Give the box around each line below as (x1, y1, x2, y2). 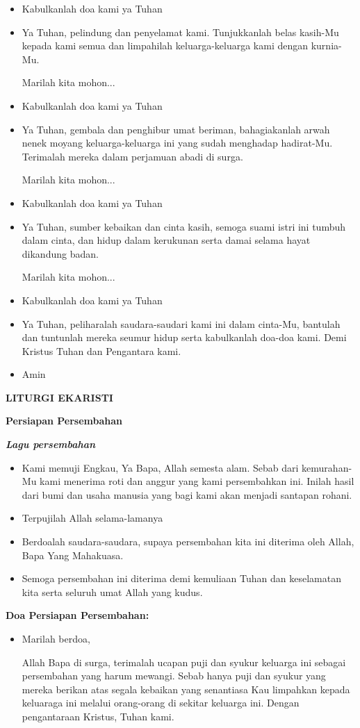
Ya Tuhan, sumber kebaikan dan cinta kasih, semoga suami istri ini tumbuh (22, 219, 346, 233)
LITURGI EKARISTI (6, 390, 113, 404)
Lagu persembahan (6, 437, 96, 452)
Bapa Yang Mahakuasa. (22, 547, 124, 562)
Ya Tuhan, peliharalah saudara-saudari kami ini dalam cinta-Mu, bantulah (22, 316, 341, 331)
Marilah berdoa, (22, 631, 90, 645)
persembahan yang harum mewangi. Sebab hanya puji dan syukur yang (22, 668, 326, 683)
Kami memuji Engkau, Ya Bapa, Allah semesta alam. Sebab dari (22, 460, 299, 474)
